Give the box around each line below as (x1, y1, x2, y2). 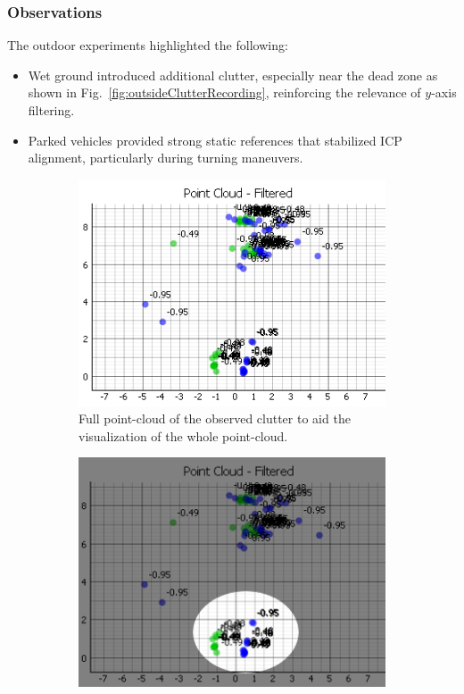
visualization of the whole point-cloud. (79, 426, 288, 445)
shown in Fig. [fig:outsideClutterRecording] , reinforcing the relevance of (28, 83, 421, 102)
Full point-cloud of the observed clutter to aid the (79, 409, 351, 428)
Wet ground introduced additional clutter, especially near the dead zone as (28, 65, 438, 84)
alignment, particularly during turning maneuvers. (28, 148, 303, 167)
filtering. (28, 101, 75, 119)
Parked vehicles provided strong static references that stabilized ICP (28, 130, 402, 149)
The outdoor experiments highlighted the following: (7, 36, 288, 54)
